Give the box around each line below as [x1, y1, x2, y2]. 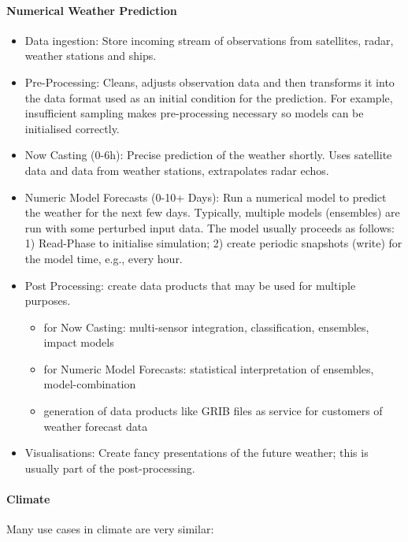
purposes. [24, 292, 71, 309]
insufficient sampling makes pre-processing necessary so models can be [24, 105, 364, 121]
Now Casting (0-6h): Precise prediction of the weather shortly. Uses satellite [24, 147, 392, 163]
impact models [43, 334, 114, 351]
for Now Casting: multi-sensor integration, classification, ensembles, [43, 318, 369, 335]
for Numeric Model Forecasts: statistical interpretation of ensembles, [43, 360, 374, 377]
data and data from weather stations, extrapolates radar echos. [24, 161, 329, 178]
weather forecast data [43, 418, 148, 434]
